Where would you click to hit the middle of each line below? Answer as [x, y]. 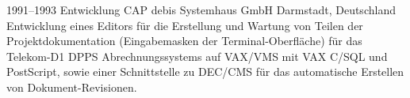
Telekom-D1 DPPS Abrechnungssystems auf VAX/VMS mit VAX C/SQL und [197, 56]
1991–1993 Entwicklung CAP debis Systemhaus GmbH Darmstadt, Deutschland [201, 9]
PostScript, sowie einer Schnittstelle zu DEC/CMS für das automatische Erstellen [205, 72]
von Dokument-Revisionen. [72, 87]
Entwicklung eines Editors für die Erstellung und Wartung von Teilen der [185, 25]
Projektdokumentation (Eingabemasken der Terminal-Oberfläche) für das [184, 41]
